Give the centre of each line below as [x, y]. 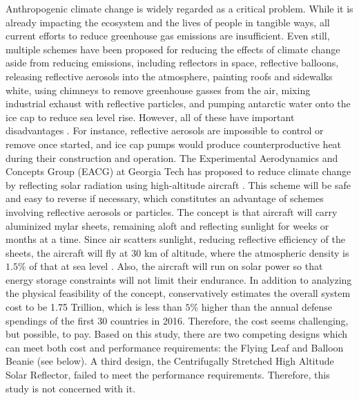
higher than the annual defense [266, 307]
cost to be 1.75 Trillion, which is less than [94, 307]
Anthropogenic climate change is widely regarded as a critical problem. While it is [179, 8]
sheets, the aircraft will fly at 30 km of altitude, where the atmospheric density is [177, 252]
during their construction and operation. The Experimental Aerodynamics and [172, 157]
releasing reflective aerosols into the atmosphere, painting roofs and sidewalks [169, 76]
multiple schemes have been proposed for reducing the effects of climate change [173, 49]
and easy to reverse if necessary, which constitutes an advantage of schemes [165, 198]
